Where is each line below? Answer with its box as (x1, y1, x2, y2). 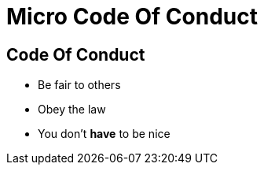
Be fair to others (38, 78, 121, 92)
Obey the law (38, 102, 106, 117)
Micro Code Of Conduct (6, 3, 258, 30)
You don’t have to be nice (38, 127, 170, 141)
